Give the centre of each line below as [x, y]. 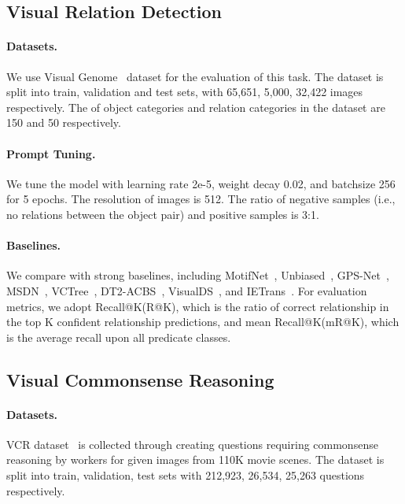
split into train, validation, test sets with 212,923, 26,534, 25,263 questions [186, 475]
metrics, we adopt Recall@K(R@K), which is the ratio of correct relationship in [198, 306]
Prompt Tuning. [51, 153]
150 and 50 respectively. [64, 122]
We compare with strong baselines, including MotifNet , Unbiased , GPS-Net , [198, 275]
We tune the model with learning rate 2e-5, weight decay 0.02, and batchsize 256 [201, 183]
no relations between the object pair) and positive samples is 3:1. [163, 214]
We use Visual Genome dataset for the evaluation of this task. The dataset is [195, 76]
